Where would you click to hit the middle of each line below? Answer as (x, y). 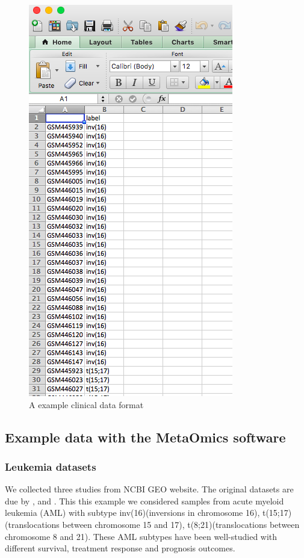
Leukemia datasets (51, 466)
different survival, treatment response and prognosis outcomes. (120, 548)
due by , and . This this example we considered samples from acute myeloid (144, 501)
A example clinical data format (86, 404)
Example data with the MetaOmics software (145, 437)
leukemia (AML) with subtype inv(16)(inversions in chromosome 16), (132, 513)
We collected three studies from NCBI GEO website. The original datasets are (149, 489)
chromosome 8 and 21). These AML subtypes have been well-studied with (141, 536)
